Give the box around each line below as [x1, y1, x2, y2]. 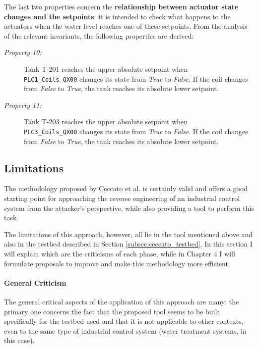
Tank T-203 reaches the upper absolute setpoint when [24, 116, 188, 127]
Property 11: [4, 100, 42, 110]
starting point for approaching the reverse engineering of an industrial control [4, 193, 240, 203]
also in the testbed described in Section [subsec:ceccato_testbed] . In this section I [4, 239, 253, 249]
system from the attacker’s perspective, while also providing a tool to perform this [4, 202, 254, 213]
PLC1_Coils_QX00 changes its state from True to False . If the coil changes [24, 73, 248, 84]
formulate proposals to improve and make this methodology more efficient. [4, 258, 230, 268]
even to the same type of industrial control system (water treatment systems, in [4, 325, 247, 336]
